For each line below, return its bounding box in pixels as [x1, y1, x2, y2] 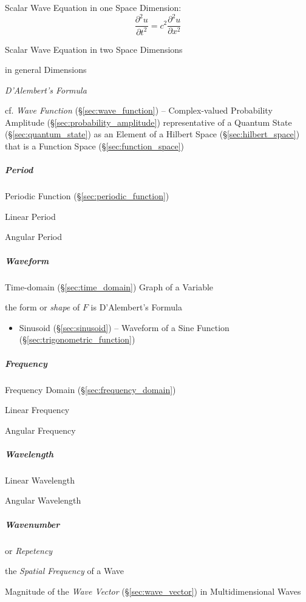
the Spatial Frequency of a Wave [5, 564, 124, 577]
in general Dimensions [5, 63, 87, 76]
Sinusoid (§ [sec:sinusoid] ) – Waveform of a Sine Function [19, 321, 229, 333]
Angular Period [5, 230, 63, 243]
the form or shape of [5, 301, 80, 313]
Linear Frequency [5, 403, 70, 416]
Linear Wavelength [5, 473, 75, 486]
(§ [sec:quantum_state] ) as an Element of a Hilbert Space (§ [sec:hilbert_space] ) [5, 128, 300, 140]
